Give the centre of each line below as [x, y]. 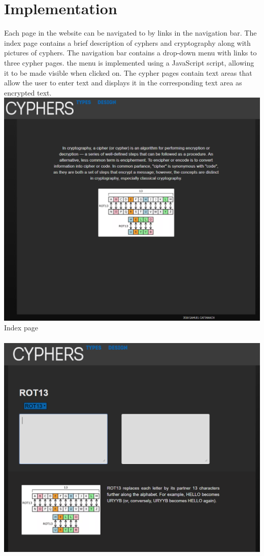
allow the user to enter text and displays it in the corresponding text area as [123, 83]
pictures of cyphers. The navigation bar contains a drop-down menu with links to [130, 53]
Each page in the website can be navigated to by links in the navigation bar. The [130, 33]
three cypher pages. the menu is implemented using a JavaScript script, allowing [129, 62]
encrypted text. [28, 92]
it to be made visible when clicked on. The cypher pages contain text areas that [128, 72]
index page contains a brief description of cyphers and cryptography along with [127, 42]
